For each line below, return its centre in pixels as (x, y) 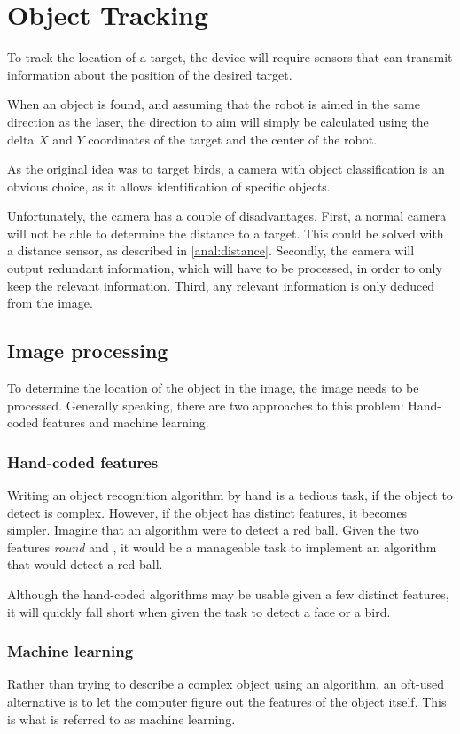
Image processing (88, 351)
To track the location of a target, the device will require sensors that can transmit (230, 57)
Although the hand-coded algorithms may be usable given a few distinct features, (228, 594)
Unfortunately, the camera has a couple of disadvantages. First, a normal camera (227, 216)
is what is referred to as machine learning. (121, 718)
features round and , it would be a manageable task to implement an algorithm (222, 547)
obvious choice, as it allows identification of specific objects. (169, 186)
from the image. (50, 303)
